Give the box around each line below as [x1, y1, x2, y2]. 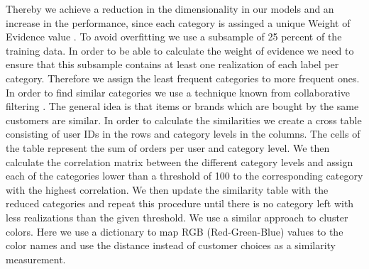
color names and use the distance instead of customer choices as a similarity [6, 238, 336, 253]
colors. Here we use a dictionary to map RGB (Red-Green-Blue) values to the [6, 224, 343, 238]
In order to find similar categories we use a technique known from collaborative [6, 84, 351, 99]
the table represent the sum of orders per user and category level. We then [6, 140, 330, 155]
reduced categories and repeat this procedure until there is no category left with [6, 196, 354, 211]
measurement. [6, 251, 66, 266]
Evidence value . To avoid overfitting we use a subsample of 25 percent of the [6, 29, 342, 44]
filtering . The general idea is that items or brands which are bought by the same [6, 99, 359, 114]
